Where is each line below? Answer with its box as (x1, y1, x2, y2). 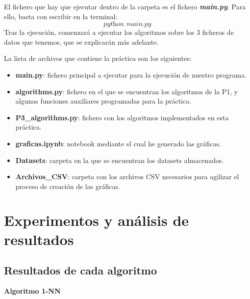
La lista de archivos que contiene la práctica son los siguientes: (4, 53, 192, 63)
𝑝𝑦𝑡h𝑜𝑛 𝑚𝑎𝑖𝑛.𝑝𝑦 (103, 21, 151, 28)
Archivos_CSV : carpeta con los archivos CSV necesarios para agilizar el (15, 171, 239, 182)
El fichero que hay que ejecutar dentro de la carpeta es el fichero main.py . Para (4, 1, 246, 11)
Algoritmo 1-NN (4, 286, 61, 296)
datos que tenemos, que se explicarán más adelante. (4, 36, 159, 47)
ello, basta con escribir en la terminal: (4, 11, 118, 21)
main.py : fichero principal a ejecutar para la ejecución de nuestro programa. (15, 69, 247, 80)
